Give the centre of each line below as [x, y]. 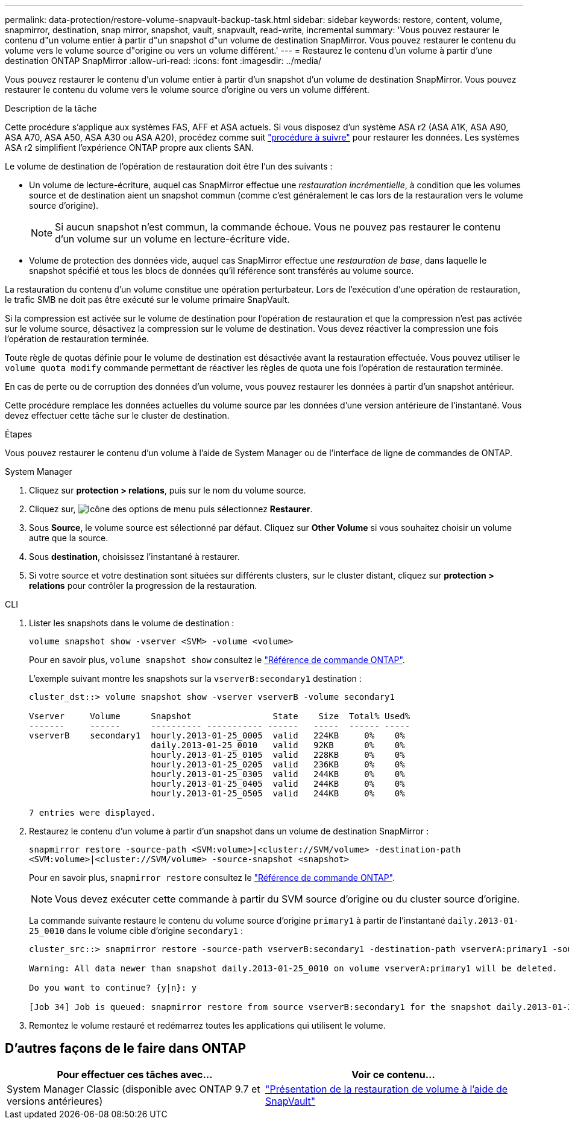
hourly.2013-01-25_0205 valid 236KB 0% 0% [278, 764]
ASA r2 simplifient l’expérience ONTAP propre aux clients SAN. [129, 148]
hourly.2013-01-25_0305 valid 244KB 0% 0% [278, 774]
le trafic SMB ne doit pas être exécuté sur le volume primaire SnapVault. [147, 300]
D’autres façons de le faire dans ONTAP [126, 1049]
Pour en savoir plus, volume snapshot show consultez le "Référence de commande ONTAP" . [217, 660]
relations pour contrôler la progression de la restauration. [143, 586]
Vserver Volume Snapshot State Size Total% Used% [220, 716]
